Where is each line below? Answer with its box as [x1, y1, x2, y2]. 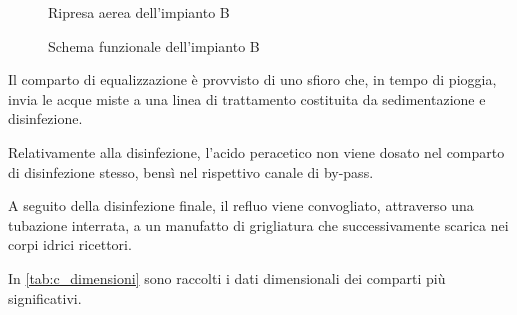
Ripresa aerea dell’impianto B [48, 2, 230, 22]
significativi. [8, 287, 82, 308]
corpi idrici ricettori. [8, 234, 132, 255]
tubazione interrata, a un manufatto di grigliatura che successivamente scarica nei [8, 214, 509, 235]
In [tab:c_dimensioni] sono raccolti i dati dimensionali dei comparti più [8, 267, 446, 288]
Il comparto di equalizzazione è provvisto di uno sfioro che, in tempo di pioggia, [8, 69, 497, 90]
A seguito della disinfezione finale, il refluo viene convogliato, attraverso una [8, 195, 474, 216]
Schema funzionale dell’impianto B [48, 35, 260, 56]
